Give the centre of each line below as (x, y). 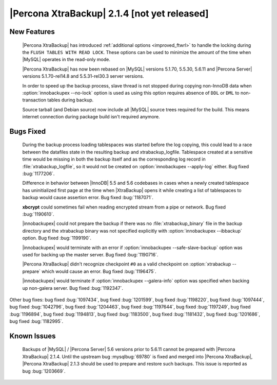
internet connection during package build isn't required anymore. (91, 117)
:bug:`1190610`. (38, 214)
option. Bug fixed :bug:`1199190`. (57, 238)
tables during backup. (70, 100)
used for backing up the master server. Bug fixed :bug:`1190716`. (90, 254)
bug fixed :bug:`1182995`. (36, 321)
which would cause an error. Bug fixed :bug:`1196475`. (99, 271)
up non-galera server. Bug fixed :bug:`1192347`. (73, 288)
